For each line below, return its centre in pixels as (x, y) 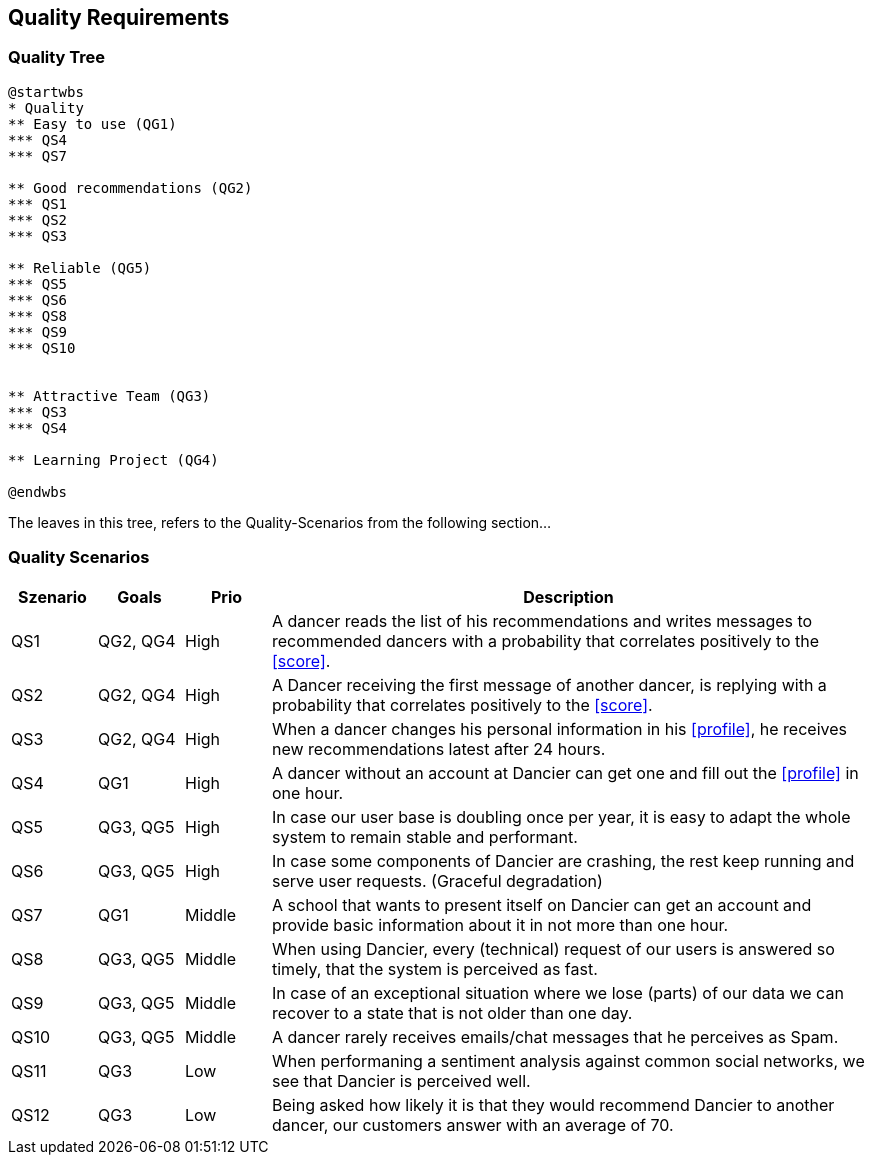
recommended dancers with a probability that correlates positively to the (546, 640)
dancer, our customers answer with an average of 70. (473, 1124)
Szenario (52, 596)
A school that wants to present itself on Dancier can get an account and (542, 904)
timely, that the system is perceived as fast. (435, 968)
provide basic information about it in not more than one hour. (500, 924)
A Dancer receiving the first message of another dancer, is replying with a (549, 684)
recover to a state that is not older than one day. (452, 1012)
